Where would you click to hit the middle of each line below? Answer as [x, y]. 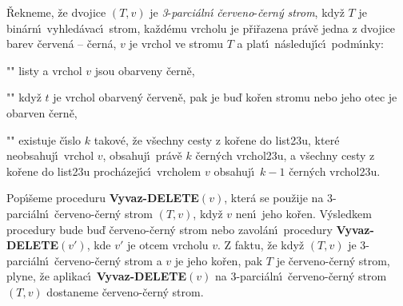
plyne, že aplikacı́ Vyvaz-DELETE [97, 276]
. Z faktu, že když [261, 245]
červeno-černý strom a [108, 260]
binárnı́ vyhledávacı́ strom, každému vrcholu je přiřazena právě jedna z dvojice [201, 28]
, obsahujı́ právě [142, 155]
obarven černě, [42, 112]
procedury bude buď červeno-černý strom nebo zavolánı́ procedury [170, 229]
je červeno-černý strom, [333, 260]
